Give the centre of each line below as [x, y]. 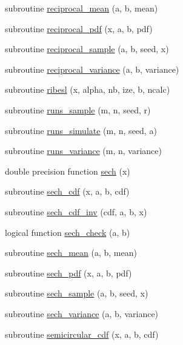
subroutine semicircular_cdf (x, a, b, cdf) [82, 334]
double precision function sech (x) [68, 171]
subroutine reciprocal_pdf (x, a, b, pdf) [79, 28]
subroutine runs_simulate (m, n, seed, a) [81, 130]
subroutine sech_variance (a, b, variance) [82, 313]
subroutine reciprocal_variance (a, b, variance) [92, 69]
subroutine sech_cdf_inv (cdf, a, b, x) [76, 211]
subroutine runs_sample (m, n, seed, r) [78, 109]
